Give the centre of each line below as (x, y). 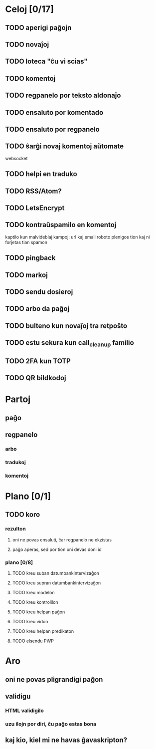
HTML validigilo (24, 711)
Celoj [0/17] (29, 9)
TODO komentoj (30, 78)
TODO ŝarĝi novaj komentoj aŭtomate (64, 146)
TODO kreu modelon (33, 592)
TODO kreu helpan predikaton (43, 631)
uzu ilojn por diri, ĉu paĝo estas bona (51, 724)
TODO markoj (27, 275)
